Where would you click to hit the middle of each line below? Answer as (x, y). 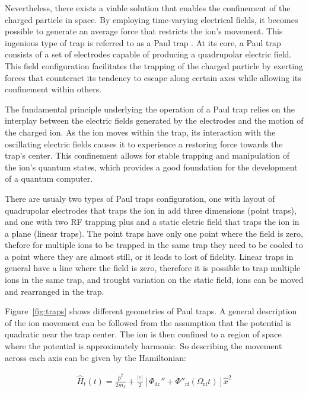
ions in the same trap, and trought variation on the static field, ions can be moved (154, 280)
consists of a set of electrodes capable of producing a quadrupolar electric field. (148, 54)
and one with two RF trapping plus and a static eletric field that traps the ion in (152, 222)
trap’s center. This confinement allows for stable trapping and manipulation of (147, 155)
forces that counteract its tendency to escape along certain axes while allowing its (153, 77)
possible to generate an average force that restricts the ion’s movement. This (144, 31)
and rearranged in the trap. (55, 291)
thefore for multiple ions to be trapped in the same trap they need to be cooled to (154, 245)
